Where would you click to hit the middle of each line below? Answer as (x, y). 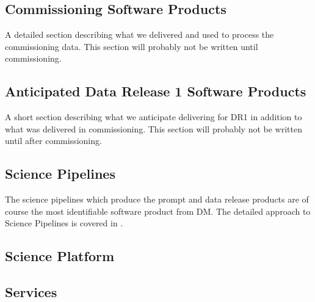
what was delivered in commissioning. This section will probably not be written (154, 128)
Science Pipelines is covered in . (64, 223)
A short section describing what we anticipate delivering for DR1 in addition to (154, 117)
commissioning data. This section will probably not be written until (132, 46)
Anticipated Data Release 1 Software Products (156, 91)
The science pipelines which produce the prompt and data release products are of (157, 199)
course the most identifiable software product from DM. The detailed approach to (158, 211)
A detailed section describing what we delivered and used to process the (139, 34)
